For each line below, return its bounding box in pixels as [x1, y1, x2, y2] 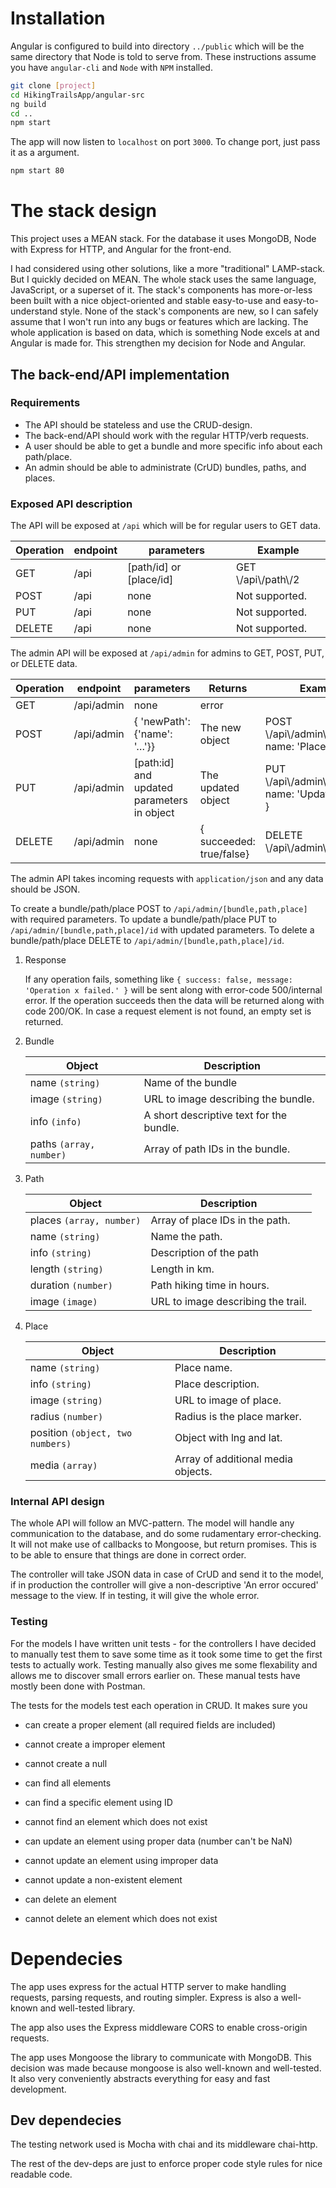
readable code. [10, 2168, 73, 2181]
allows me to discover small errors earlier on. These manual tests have [10, 1669, 301, 1681]
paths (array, [29, 1137, 96, 1151]
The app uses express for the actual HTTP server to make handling [10, 1980, 287, 1992]
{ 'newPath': [133, 715, 191, 729]
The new [199, 721, 242, 735]
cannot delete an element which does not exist [24, 1912, 218, 1924]
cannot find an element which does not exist [24, 1815, 208, 1827]
